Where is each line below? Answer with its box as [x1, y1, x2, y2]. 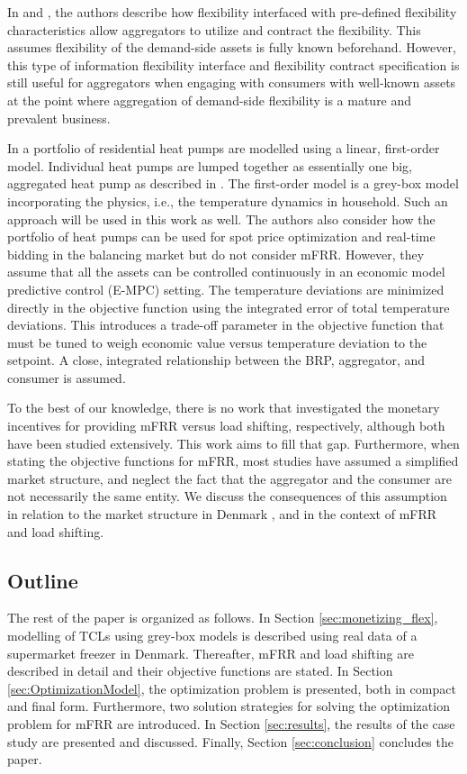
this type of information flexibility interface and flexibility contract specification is [7, 55, 460, 74]
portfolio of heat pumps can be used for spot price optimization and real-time [7, 227, 436, 246]
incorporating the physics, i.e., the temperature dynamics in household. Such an [7, 191, 448, 210]
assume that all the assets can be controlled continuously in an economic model [7, 262, 445, 281]
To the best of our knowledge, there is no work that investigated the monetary [7, 398, 440, 417]
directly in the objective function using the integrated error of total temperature [7, 297, 450, 316]
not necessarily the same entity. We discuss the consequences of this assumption [7, 487, 447, 505]
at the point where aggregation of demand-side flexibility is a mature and [7, 90, 412, 109]
